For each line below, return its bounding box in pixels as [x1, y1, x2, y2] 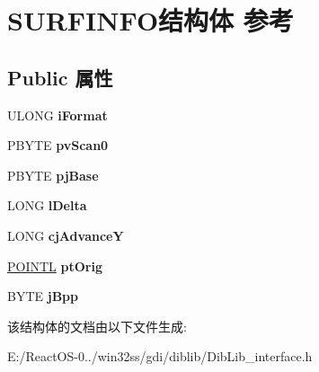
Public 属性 [7, 63, 113, 91]
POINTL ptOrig [7, 256, 102, 275]
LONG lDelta [7, 196, 87, 215]
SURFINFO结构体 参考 [7, 2, 294, 39]
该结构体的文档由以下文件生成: [7, 316, 187, 335]
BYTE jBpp [7, 287, 78, 306]
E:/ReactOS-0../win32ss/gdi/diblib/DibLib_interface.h [7, 347, 313, 366]
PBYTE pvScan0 [7, 136, 109, 155]
